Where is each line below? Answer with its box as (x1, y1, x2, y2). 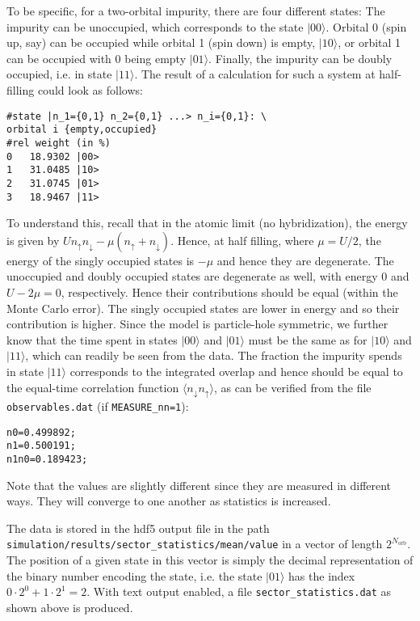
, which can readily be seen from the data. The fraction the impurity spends (25, 347, 402, 364)
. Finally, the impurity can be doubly (208, 49, 393, 66)
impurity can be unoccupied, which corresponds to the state (6, 18, 304, 35)
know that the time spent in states (6, 331, 178, 348)
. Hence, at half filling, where (170, 231, 314, 248)
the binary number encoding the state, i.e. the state (6, 567, 262, 584)
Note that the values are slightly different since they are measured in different (6, 476, 392, 493)
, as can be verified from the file (213, 378, 372, 395)
